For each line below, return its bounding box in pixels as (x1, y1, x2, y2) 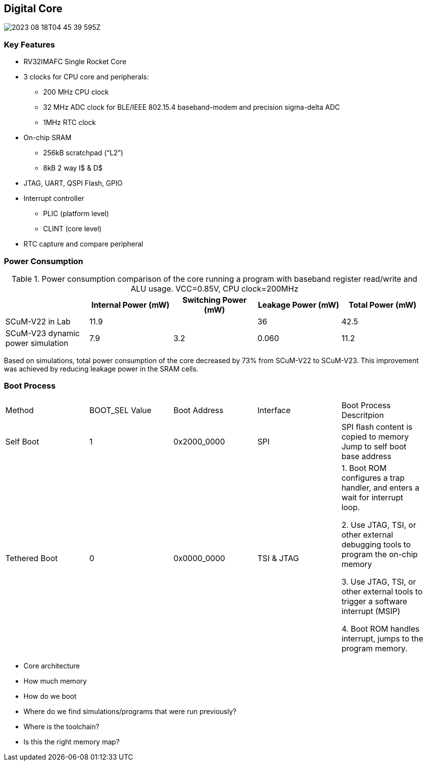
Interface (257, 405, 291, 415)
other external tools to (341, 586, 423, 596)
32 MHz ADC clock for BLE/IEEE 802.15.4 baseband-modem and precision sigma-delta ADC (43, 103, 340, 112)
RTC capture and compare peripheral (24, 240, 143, 248)
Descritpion (341, 410, 384, 420)
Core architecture (24, 661, 80, 670)
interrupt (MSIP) (341, 606, 401, 616)
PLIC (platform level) (43, 209, 109, 218)
